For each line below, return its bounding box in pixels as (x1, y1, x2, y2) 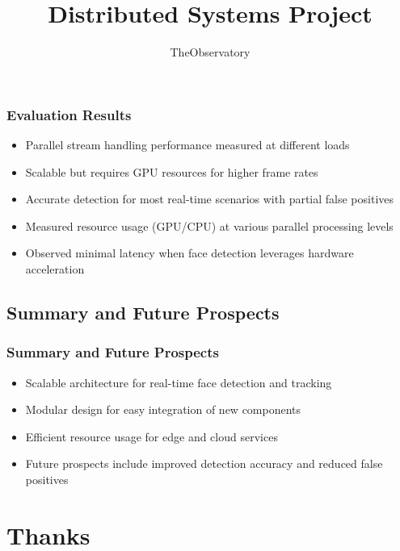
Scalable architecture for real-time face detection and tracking (25, 374, 332, 390)
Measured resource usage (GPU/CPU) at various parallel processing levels (25, 217, 394, 234)
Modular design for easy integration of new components (25, 401, 301, 418)
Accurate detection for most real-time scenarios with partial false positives (25, 190, 394, 207)
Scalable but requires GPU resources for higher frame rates (25, 163, 318, 180)
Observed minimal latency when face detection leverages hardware (25, 244, 354, 261)
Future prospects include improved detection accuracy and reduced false (25, 455, 383, 472)
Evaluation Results (6, 104, 132, 124)
